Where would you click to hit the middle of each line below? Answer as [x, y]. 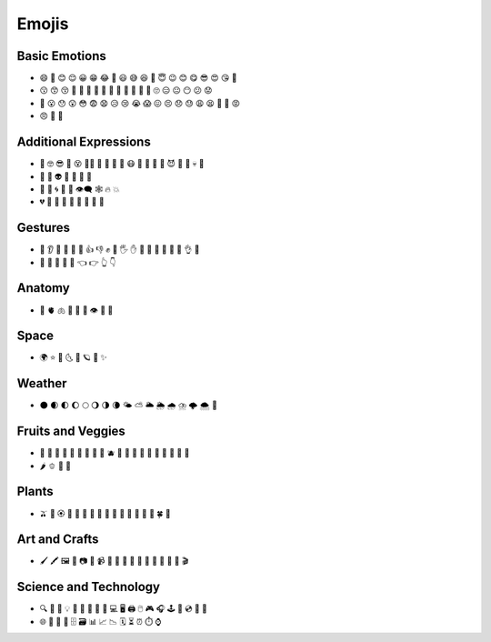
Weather [42, 383]
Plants [35, 492]
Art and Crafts [58, 540]
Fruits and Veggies [71, 431]
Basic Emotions [61, 56]
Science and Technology [89, 587]
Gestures [44, 228]
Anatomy [43, 288]
